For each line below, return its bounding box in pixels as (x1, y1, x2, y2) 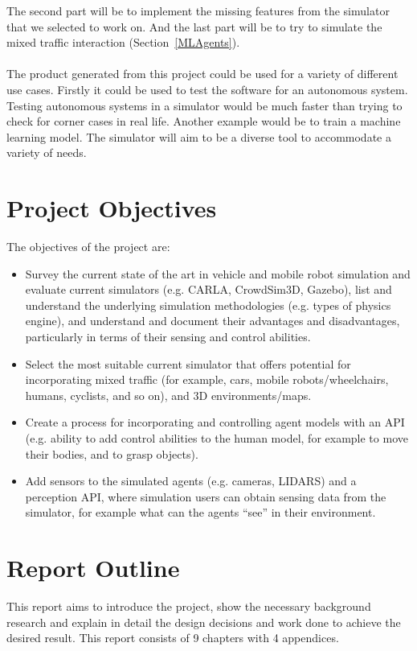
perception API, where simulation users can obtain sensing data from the (25, 488, 386, 505)
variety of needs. (6, 144, 87, 161)
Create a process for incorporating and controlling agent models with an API (25, 414, 405, 431)
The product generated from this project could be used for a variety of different (6, 65, 399, 82)
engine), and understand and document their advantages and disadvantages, (25, 312, 400, 329)
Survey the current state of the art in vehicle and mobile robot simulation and (25, 265, 411, 282)
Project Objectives (6, 192, 217, 225)
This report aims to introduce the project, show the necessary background (6, 598, 371, 615)
